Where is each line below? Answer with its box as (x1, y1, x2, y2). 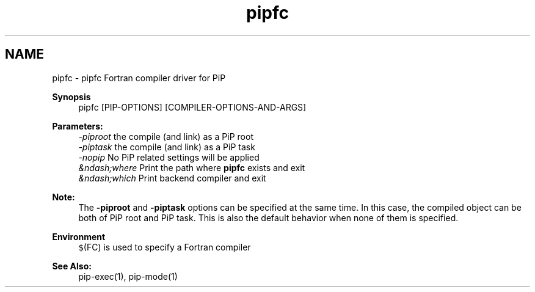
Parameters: (52, 120, 103, 131)
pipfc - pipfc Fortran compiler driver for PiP (52, 72, 226, 83)
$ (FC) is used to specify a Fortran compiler (78, 241, 251, 252)
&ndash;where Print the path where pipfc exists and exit (78, 162, 305, 173)
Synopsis (52, 91, 91, 102)
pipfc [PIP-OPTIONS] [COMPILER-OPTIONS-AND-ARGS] (78, 101, 307, 112)
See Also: (52, 260, 92, 271)
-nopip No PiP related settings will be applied (78, 151, 260, 162)
